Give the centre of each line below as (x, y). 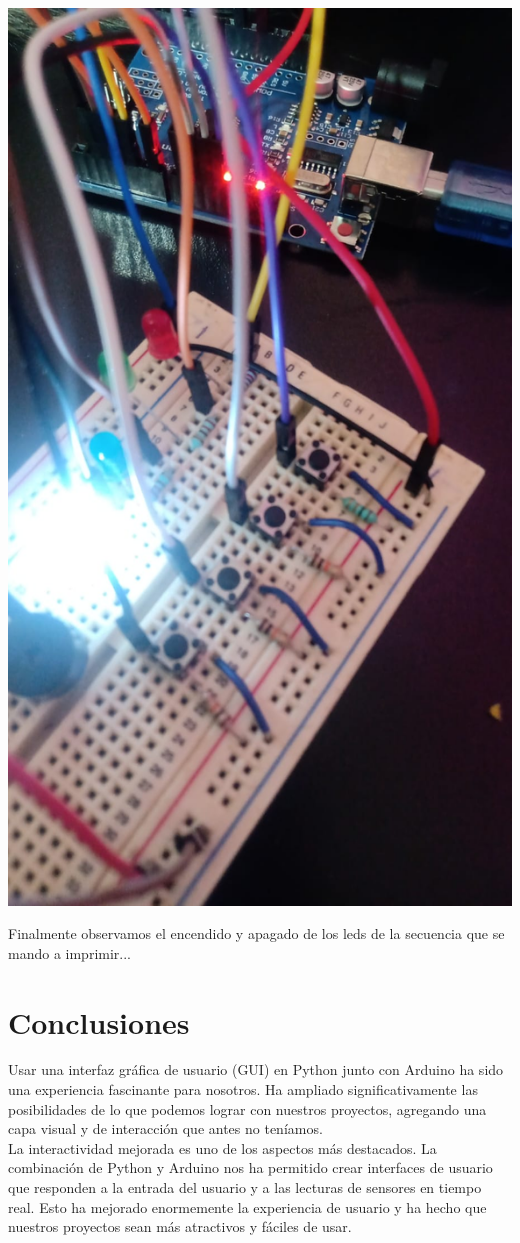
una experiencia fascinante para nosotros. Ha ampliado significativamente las (243, 1089)
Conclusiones (99, 1021)
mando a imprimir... (69, 952)
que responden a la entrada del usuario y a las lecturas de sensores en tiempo (245, 1187)
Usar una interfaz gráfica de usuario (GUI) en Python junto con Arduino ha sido (256, 1069)
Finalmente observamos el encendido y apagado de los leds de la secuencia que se (256, 933)
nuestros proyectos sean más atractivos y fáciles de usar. (180, 1226)
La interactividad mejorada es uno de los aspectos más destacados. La (222, 1147)
